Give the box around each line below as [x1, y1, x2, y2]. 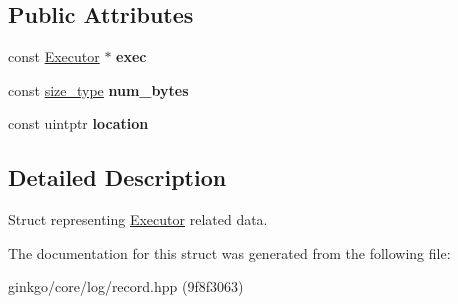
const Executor [8, 46, 100, 67]
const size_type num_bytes [8, 79, 189, 100]
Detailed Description [8, 162, 227, 193]
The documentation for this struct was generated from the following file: [8, 242, 451, 263]
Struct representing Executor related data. [8, 209, 268, 230]
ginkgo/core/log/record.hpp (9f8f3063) [8, 276, 244, 297]
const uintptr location [8, 113, 149, 134]
